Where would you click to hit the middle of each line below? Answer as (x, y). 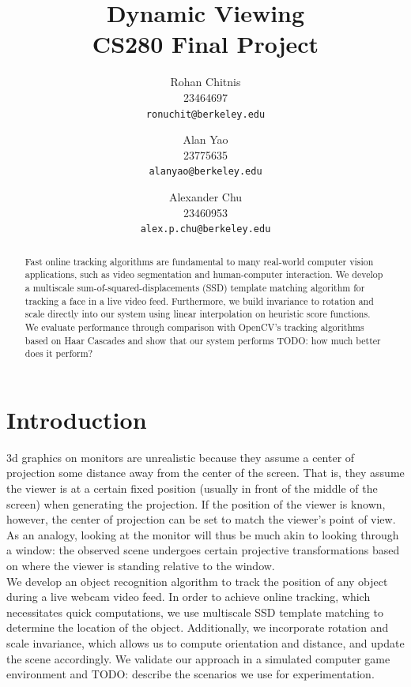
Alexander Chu (205, 197)
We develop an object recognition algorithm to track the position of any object (197, 581)
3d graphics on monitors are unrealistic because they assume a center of (181, 457)
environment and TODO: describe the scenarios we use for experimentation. (190, 674)
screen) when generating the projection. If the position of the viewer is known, (196, 503)
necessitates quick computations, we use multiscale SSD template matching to (195, 612)
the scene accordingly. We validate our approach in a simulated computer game (198, 658)
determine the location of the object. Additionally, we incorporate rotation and (198, 627)
